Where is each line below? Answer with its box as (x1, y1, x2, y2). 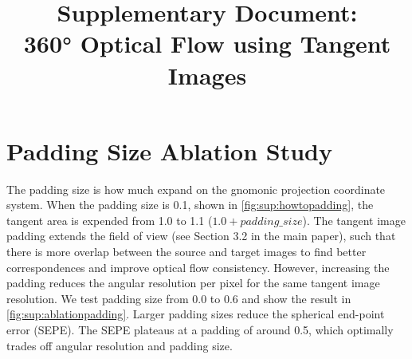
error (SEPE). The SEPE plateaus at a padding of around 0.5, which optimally (6, 322, 394, 338)
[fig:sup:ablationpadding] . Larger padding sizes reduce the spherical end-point (6, 306, 385, 322)
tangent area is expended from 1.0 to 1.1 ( (6, 211, 213, 228)
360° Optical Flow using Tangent (23, 27, 391, 60)
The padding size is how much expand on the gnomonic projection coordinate (6, 180, 386, 197)
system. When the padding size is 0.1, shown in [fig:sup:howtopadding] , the (6, 196, 374, 213)
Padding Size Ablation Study (6, 134, 332, 167)
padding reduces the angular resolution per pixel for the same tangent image (6, 274, 380, 291)
